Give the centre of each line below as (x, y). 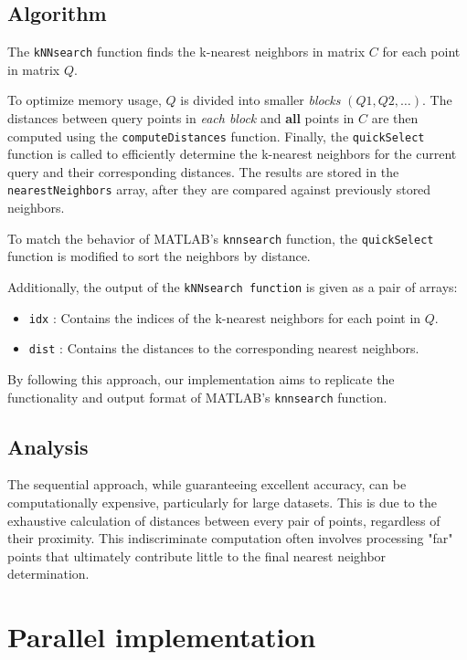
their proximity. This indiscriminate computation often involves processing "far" (230, 538)
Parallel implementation (162, 637)
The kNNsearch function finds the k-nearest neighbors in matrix (186, 52)
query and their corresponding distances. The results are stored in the (203, 171)
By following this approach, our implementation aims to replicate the (201, 378)
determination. (48, 574)
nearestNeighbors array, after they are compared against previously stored (219, 189)
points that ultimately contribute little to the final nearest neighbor (197, 555)
